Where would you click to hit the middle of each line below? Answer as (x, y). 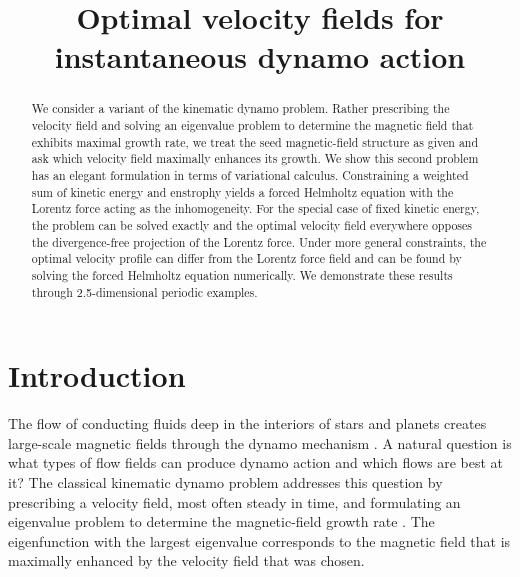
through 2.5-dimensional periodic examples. (144, 291)
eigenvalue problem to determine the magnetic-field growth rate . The (221, 521)
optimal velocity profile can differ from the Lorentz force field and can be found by (246, 258)
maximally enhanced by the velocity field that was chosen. (186, 560)
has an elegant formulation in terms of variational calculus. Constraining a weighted (250, 174)
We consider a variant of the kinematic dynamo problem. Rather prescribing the (240, 108)
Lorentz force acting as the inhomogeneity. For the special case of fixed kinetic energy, (255, 208)
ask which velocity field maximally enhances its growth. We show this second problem (255, 158)
